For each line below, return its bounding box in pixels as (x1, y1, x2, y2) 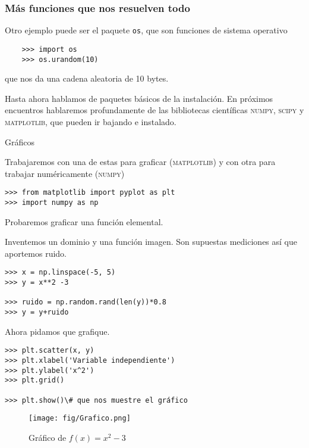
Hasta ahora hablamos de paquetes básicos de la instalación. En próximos (5, 92, 273, 104)
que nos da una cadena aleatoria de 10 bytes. (5, 72, 169, 85)
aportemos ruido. (5, 247, 67, 259)
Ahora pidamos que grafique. (5, 325, 110, 337)
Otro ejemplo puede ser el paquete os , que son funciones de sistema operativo (5, 24, 288, 36)
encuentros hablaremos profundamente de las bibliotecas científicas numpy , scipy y (5, 104, 304, 116)
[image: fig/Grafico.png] (29, 414, 131, 423)
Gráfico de (29, 431, 67, 443)
